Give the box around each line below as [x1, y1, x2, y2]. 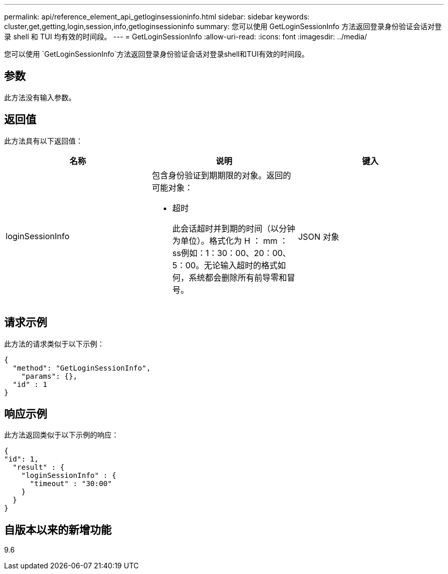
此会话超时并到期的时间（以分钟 [172, 223, 295, 234]
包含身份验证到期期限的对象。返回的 [151, 170, 291, 180]
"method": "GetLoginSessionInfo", [12, 363, 151, 372]
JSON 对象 [298, 231, 340, 242]
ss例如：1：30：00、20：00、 [172, 247, 291, 258]
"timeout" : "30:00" [30, 479, 112, 488]
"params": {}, [21, 372, 78, 380]
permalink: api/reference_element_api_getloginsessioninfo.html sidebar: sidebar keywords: [4, 12, 310, 21]
